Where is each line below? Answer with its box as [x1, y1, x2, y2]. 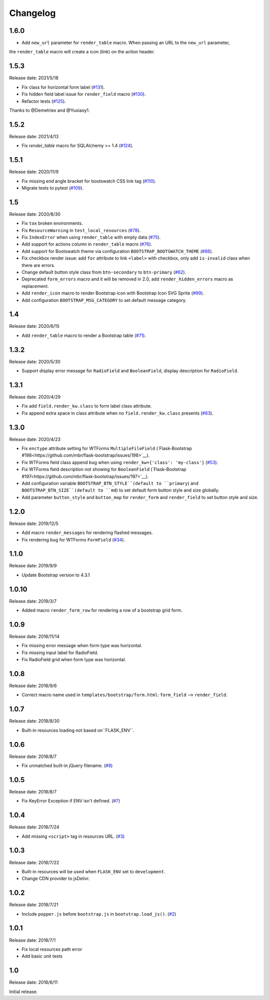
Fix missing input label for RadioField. [21, 649, 99, 656]
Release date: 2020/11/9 [9, 169, 59, 175]
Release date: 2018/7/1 [9, 937, 56, 943]
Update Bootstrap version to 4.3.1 [21, 572, 90, 578]
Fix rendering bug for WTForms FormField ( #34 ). [21, 536, 126, 542]
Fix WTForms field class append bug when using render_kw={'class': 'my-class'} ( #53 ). [21, 459, 219, 465]
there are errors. [21, 262, 55, 268]
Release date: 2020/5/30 [9, 358, 61, 364]
